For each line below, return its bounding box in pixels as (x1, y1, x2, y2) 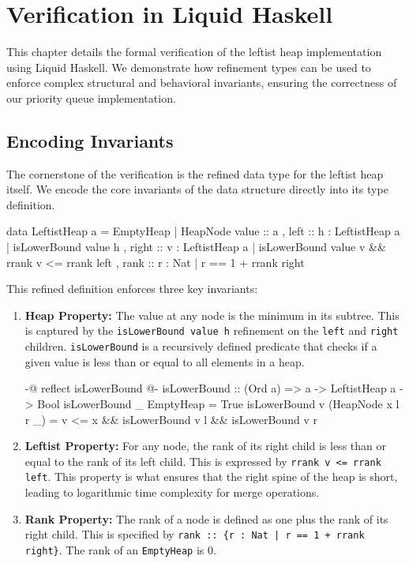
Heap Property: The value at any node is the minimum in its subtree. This (24, 306, 400, 323)
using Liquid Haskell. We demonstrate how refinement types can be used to (6, 58, 371, 75)
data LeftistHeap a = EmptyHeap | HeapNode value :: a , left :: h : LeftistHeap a (6, 223, 400, 239)
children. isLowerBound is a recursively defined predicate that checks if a (24, 338, 377, 355)
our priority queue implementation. (6, 89, 176, 106)
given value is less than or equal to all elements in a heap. (24, 353, 305, 370)
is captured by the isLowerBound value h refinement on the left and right (24, 322, 399, 339)
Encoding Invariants (6, 128, 174, 152)
